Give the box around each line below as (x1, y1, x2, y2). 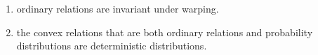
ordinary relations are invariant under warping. (16, 1, 219, 15)
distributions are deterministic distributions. (16, 38, 207, 53)
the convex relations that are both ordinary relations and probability (16, 24, 313, 39)
